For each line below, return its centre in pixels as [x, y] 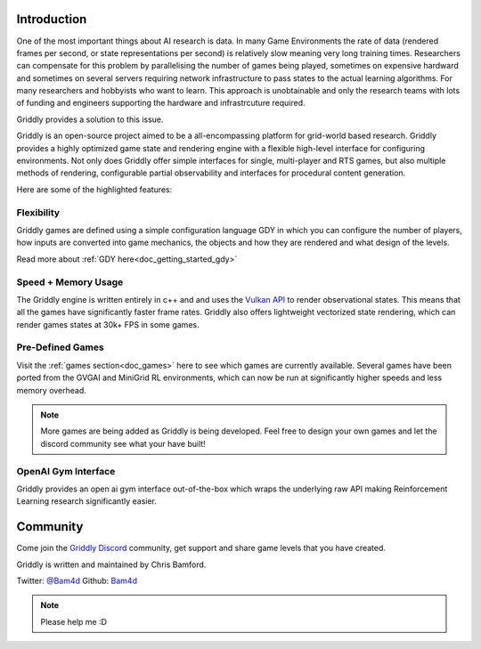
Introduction [52, 19]
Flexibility [38, 212]
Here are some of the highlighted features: [94, 189]
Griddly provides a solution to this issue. [90, 119]
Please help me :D [73, 621]
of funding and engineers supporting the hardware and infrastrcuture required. [161, 103]
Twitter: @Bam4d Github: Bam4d [77, 580]
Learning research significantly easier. [87, 501]
